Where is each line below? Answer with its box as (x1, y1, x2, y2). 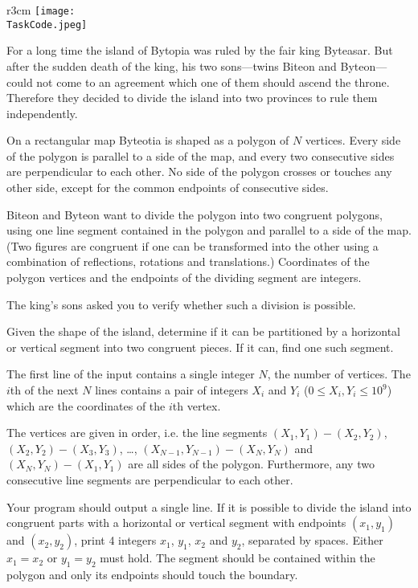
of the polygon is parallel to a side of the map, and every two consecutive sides (6, 147, 395, 164)
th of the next (10, 382, 79, 398)
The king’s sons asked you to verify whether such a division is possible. (6, 296, 356, 312)
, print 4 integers (74, 532, 157, 549)
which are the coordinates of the (6, 397, 166, 414)
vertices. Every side (305, 132, 401, 149)
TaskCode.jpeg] (6, 18, 88, 31)
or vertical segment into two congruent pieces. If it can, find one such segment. (6, 338, 394, 355)
